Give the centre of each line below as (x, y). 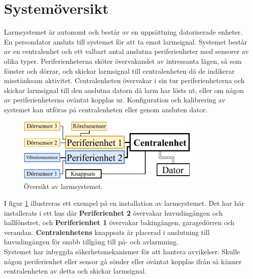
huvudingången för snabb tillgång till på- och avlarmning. (91, 242)
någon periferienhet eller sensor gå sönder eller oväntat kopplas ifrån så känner (123, 261)
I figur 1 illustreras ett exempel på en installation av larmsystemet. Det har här (124, 203)
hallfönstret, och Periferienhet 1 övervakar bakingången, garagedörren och (119, 222)
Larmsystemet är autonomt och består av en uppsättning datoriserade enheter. (123, 32)
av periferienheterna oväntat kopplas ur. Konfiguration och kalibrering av (115, 100)
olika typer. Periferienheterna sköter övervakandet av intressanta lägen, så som (123, 61)
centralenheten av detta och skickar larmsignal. (75, 271)
